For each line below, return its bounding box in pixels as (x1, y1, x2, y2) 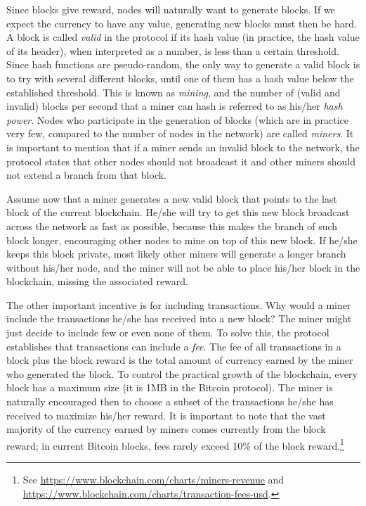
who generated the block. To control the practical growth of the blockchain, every (6, 366, 358, 381)
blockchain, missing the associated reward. (6, 274, 188, 289)
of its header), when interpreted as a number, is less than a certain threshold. (6, 43, 339, 58)
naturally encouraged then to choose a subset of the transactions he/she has (6, 394, 334, 409)
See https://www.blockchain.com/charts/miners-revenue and (22, 472, 285, 487)
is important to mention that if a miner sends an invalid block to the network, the (6, 139, 360, 154)
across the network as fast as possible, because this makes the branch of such (6, 218, 338, 233)
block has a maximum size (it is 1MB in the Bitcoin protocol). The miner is (6, 380, 333, 395)
